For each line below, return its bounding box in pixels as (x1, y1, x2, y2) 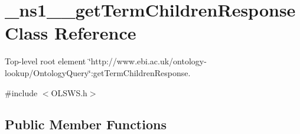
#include (5, 86, 38, 99)
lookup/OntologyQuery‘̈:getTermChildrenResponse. (5, 66, 191, 79)
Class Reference (5, 21, 136, 45)
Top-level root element (5, 55, 86, 67)
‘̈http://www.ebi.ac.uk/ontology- (88, 55, 207, 67)
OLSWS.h (51, 86, 87, 99)
